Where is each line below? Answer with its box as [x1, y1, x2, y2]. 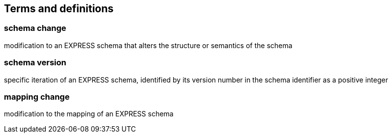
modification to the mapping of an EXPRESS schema [4, 110, 174, 118]
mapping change [4, 91, 70, 102]
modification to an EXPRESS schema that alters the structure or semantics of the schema [4, 41, 293, 50]
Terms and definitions [4, 2, 114, 15]
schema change [4, 23, 66, 33]
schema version [4, 57, 66, 68]
